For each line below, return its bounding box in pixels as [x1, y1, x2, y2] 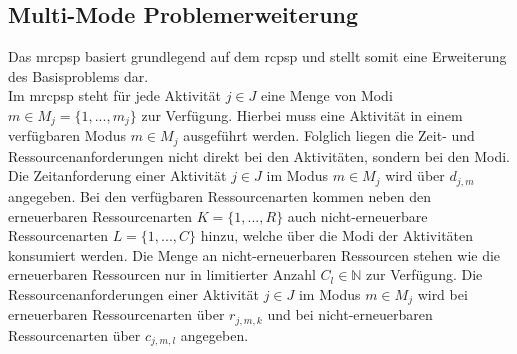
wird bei [417, 283, 468, 304]
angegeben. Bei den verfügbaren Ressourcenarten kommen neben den [8, 185, 432, 206]
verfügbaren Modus [8, 125, 127, 146]
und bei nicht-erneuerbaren [267, 304, 433, 325]
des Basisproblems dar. [8, 65, 149, 86]
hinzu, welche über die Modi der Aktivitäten [200, 225, 474, 246]
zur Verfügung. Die [366, 264, 483, 285]
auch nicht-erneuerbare [287, 205, 428, 226]
